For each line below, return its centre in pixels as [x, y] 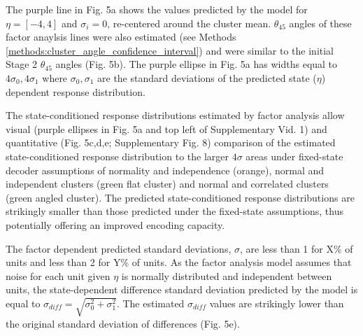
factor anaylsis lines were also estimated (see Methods [121, 37]
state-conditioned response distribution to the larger [117, 156]
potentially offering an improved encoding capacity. [115, 224]
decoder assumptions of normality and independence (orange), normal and [165, 170]
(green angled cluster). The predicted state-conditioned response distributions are [180, 197]
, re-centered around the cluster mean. [189, 23]
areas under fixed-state [294, 156]
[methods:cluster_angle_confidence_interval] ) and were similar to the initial [170, 50]
